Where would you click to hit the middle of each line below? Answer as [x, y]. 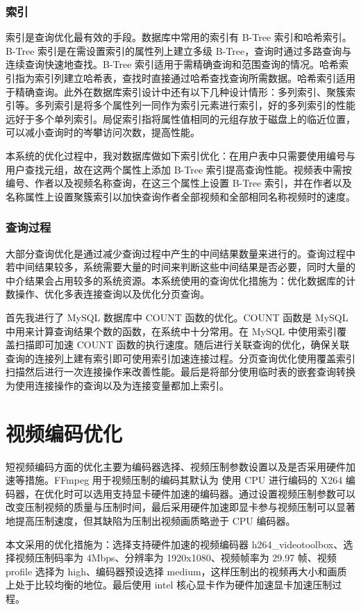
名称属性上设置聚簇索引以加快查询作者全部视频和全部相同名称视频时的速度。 [180, 196]
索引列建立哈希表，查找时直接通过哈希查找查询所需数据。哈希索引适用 [195, 78]
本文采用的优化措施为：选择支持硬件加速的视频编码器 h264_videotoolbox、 [175, 544]
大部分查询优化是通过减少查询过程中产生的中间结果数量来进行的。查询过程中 [180, 253]
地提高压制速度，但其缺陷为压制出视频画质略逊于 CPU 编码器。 [151, 520]
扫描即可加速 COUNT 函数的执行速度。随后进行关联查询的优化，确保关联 [182, 345]
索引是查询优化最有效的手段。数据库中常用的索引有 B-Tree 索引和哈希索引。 [179, 37]
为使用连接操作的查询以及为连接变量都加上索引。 [117, 385]
